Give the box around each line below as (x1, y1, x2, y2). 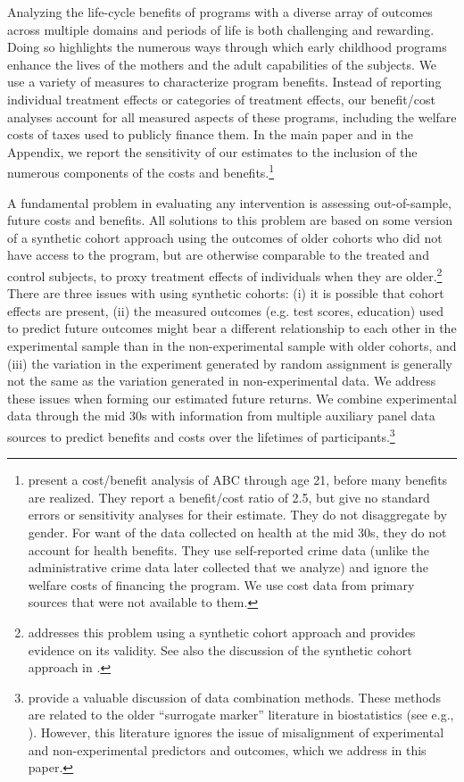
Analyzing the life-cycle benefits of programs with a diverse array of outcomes (7, 3, 433, 21)
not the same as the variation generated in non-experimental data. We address (7, 371, 436, 390)
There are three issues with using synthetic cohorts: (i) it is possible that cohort (7, 284, 444, 303)
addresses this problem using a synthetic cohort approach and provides (28, 622, 416, 641)
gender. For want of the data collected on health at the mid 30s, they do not (28, 523, 447, 541)
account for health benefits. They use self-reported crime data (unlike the (28, 540, 429, 559)
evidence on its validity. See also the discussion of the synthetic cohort (28, 640, 412, 659)
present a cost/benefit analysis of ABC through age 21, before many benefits (28, 470, 448, 489)
